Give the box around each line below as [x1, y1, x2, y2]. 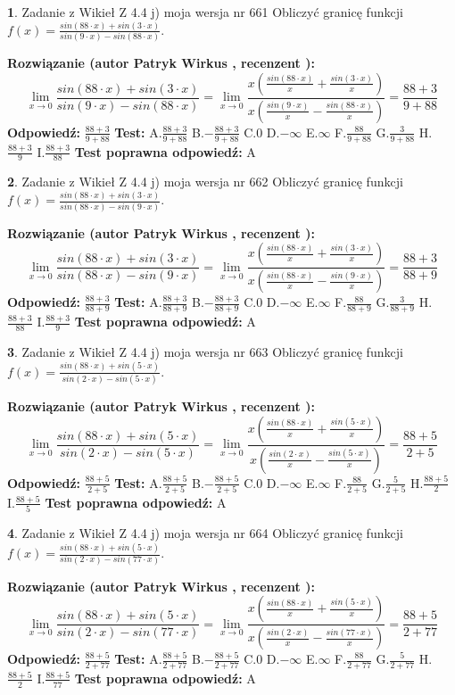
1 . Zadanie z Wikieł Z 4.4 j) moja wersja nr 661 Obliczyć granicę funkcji [7, 3, 403, 21]
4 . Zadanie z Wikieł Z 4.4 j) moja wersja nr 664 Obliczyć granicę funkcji [7, 524, 403, 542]
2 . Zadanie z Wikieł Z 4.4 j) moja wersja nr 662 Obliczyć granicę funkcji [7, 172, 403, 191]
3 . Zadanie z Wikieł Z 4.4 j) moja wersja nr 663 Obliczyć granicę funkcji [7, 342, 403, 360]
